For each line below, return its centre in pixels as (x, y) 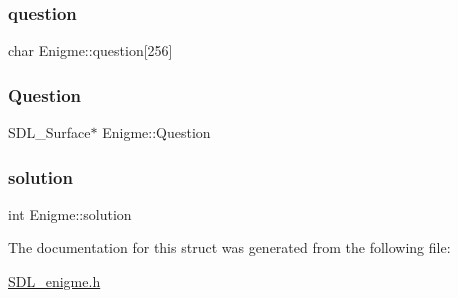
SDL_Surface (49, 132)
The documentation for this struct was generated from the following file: (229, 247)
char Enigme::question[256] (90, 50)
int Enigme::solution (70, 213)
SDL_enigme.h (54, 281)
